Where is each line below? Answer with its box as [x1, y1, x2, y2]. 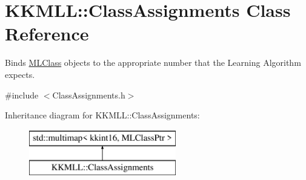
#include [5, 88, 39, 101]
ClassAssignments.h [52, 88, 125, 101]
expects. [5, 68, 35, 80]
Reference [5, 21, 89, 46]
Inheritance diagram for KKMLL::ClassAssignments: [5, 109, 200, 121]
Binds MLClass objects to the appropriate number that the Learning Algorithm [5, 56, 301, 69]
